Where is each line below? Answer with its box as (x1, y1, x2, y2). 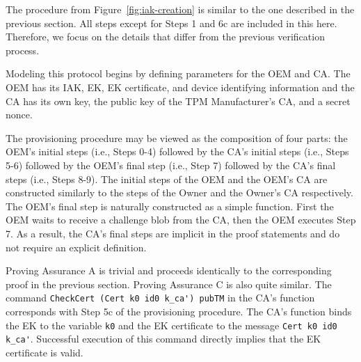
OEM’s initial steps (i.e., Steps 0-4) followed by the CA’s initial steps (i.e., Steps (6, 144, 349, 159)
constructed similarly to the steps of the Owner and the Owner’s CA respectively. (6, 185, 353, 200)
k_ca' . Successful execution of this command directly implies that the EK (6, 331, 321, 346)
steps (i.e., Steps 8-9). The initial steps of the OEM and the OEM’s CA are (6, 171, 328, 186)
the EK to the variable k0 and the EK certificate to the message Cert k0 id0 (6, 317, 337, 332)
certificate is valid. (6, 345, 83, 359)
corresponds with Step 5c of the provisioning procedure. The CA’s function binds (6, 304, 352, 318)
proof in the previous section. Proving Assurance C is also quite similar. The (6, 276, 332, 291)
